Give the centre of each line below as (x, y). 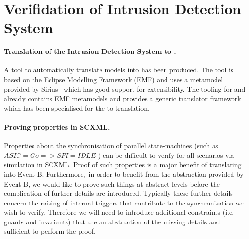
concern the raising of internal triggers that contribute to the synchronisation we (124, 202)
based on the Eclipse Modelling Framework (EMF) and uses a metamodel (114, 79)
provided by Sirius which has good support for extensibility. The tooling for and (125, 89)
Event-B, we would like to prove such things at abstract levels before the (112, 183)
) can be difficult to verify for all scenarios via (166, 155)
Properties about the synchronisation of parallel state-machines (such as (111, 145)
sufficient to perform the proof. (50, 231)
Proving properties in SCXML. (57, 127)
